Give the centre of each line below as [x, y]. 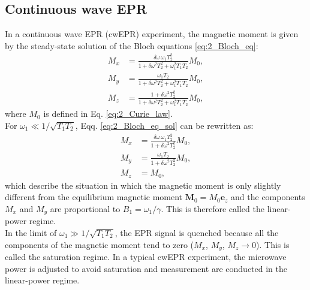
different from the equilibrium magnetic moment [94, 197]
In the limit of [31, 232]
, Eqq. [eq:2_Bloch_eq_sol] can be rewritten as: [164, 125]
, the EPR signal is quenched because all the [197, 232]
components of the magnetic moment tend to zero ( [100, 244]
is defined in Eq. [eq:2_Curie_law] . [108, 114]
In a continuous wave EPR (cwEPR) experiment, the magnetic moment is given [152, 34]
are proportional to [85, 208]
